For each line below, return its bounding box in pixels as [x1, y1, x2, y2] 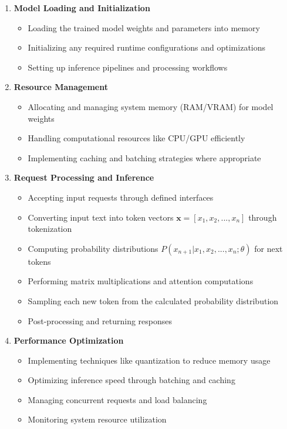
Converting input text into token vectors [28, 211, 174, 223]
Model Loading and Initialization [13, 2, 150, 14]
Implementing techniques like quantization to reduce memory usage [28, 354, 271, 366]
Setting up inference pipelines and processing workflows [28, 61, 228, 73]
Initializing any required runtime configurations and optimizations [28, 41, 266, 54]
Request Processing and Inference [13, 171, 154, 184]
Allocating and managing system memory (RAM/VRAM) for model [28, 100, 274, 112]
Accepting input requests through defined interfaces [28, 191, 214, 203]
